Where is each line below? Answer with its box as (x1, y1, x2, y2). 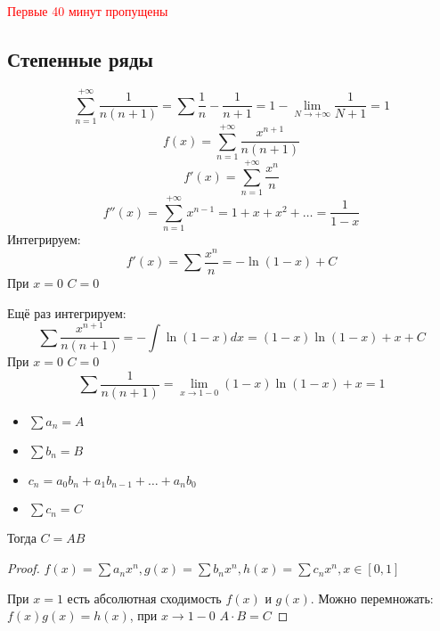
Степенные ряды (7, 45, 153, 72)
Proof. (7, 559, 40, 578)
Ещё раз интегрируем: (7, 303, 126, 322)
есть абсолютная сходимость (67, 588, 222, 607)
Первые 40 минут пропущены (7, 2, 168, 20)
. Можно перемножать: (310, 588, 434, 607)
